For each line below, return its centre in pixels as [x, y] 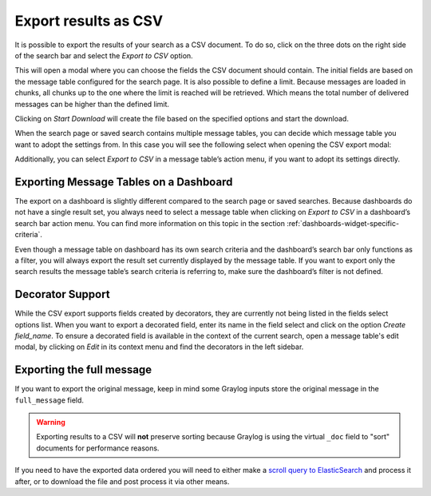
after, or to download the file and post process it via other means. [122, 481]
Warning [51, 423]
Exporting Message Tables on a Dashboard [124, 182]
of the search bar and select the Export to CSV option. [104, 55]
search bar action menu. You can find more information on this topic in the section [150, 223]
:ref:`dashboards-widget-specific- [342, 223]
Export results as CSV [89, 21]
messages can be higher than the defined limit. [92, 104]
